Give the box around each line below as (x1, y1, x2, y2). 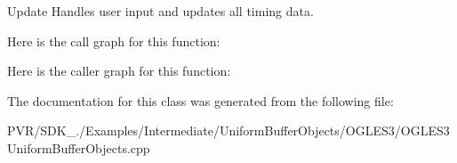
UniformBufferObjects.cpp (7, 138, 150, 157)
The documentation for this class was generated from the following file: (7, 91, 394, 110)
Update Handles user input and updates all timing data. (7, 2, 314, 20)
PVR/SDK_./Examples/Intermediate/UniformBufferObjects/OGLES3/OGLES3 (7, 121, 450, 140)
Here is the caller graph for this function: (7, 61, 231, 80)
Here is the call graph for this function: (7, 31, 220, 50)
